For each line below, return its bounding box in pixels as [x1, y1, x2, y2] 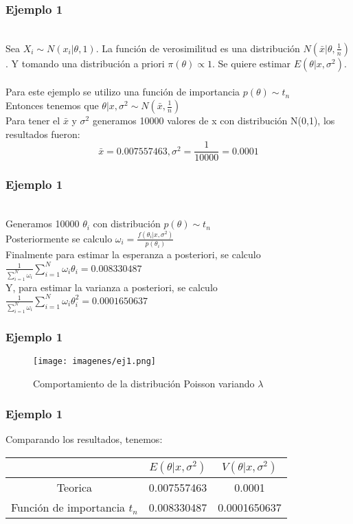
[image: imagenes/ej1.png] [33, 356, 156, 366]
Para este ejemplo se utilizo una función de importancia [5, 84, 240, 99]
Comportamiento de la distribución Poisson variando [33, 376, 255, 390]
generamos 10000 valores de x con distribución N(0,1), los [92, 113, 335, 127]
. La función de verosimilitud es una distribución [95, 41, 300, 55]
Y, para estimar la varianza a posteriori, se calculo [5, 280, 218, 294]
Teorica [56, 479, 92, 495]
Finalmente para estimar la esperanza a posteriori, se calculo [5, 247, 261, 262]
